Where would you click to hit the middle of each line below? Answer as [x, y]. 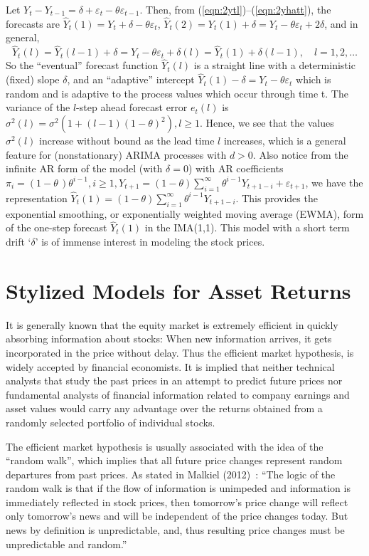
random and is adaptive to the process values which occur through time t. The [177, 93]
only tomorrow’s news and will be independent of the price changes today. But [177, 516]
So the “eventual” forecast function [82, 65]
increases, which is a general [285, 141]
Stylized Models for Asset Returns [178, 290]
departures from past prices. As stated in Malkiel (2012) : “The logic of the [171, 474]
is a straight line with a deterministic [274, 65]
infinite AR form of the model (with [84, 168]
